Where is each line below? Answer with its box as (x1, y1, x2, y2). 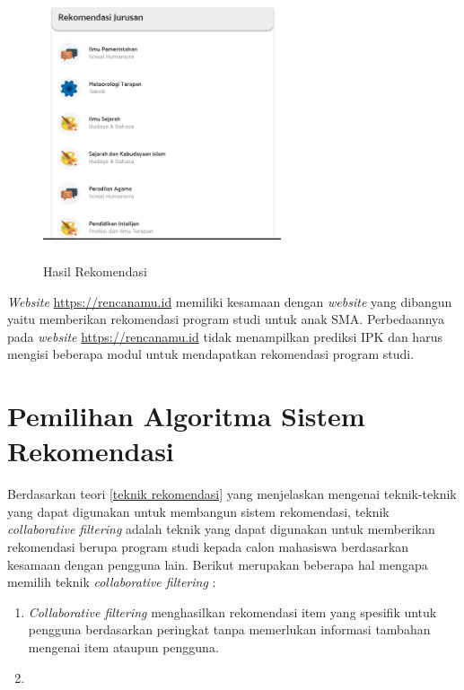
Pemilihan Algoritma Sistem (7, 397, 365, 434)
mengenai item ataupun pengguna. (28, 637, 219, 656)
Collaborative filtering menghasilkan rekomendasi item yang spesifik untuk (28, 602, 437, 621)
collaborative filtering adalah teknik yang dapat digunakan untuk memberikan (7, 520, 435, 538)
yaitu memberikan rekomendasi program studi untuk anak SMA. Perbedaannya (7, 310, 445, 328)
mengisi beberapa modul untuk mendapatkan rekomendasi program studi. (7, 345, 415, 363)
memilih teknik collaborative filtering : (7, 572, 216, 591)
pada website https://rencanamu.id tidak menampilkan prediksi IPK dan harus (7, 327, 442, 345)
